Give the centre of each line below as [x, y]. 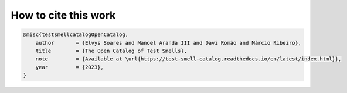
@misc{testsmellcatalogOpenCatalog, [76, 35]
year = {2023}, [69, 67]
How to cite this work [63, 15]
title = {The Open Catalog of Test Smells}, [111, 51]
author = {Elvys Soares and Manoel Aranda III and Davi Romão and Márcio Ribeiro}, [169, 43]
